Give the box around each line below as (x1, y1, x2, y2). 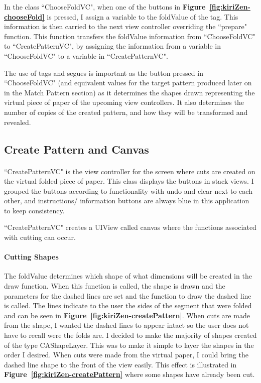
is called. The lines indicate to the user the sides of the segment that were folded (4, 300, 252, 311)
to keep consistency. (4, 205, 65, 215)
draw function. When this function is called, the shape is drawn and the (4, 281, 225, 291)
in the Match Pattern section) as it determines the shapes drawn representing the (4, 87, 255, 97)
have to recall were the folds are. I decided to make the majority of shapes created (4, 330, 257, 340)
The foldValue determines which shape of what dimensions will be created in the (4, 271, 252, 281)
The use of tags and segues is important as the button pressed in (4, 67, 203, 78)
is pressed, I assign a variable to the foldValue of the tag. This (47, 11, 238, 22)
